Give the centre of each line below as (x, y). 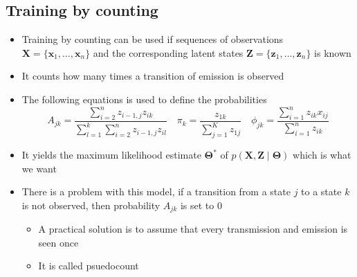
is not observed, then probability (91, 205)
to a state (321, 191)
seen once (58, 242)
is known (333, 52)
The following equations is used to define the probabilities (144, 99)
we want (39, 168)
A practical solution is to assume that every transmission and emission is (193, 229)
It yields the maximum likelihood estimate (111, 155)
